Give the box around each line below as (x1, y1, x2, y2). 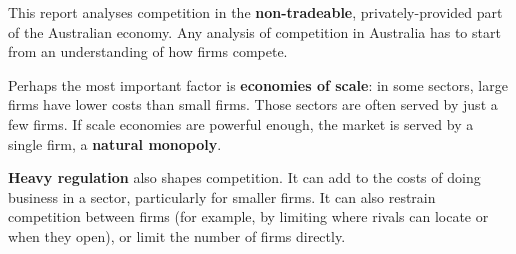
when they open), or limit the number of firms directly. (8, 225, 346, 246)
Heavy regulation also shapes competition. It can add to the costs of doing (8, 167, 481, 188)
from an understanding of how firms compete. (8, 41, 288, 62)
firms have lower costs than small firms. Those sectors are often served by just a (8, 94, 498, 115)
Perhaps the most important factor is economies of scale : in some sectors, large (8, 74, 508, 95)
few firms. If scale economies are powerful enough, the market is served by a (8, 113, 474, 134)
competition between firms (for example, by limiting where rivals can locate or (8, 206, 489, 227)
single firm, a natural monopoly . (8, 133, 222, 154)
